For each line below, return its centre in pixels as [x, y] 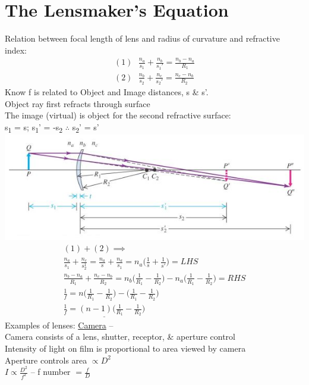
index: [16, 50]
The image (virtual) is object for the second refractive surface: [118, 115]
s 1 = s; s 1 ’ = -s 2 [34, 128]
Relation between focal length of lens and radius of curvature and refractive [142, 38]
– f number [51, 372]
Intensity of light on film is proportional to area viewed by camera [125, 348]
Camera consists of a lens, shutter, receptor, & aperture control [120, 337]
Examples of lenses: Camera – [59, 325]
